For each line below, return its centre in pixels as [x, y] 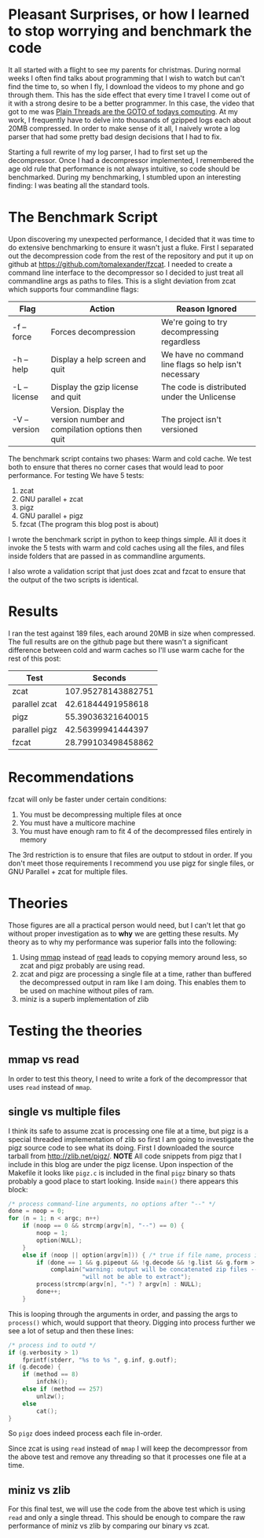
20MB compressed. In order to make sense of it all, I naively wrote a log [124, 128]
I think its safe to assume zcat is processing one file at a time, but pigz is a [128, 1131]
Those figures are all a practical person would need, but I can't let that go [127, 925]
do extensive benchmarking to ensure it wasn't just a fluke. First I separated [131, 247]
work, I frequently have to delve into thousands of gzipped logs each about [130, 120]
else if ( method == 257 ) [63, 1389]
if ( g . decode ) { [35, 1367]
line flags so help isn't [201, 364]
